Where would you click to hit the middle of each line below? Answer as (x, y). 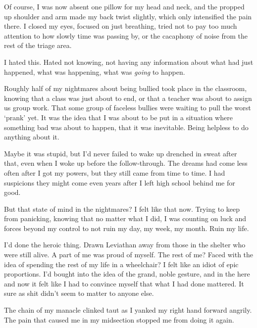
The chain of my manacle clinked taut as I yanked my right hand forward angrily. (128, 310)
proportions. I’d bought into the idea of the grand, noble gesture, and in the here (127, 274)
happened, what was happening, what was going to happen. (95, 71)
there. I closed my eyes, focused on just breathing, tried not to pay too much (121, 26)
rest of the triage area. (38, 45)
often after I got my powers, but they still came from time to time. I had (115, 172)
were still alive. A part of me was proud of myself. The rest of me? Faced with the (129, 255)
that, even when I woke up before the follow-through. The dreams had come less (126, 163)
